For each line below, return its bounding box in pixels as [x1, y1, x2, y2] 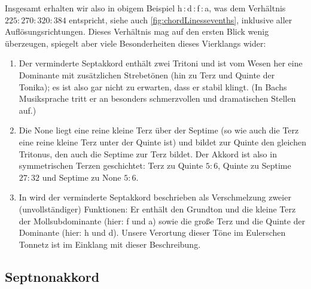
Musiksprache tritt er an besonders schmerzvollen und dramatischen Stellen [19, 92, 296, 105]
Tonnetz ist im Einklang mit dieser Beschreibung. [19, 238, 201, 250]
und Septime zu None [42, 171, 121, 183]
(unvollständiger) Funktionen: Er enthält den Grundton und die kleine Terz [19, 202, 296, 215]
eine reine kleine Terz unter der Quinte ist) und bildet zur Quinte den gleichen [19, 135, 306, 148]
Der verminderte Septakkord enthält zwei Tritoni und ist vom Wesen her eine [19, 57, 303, 69]
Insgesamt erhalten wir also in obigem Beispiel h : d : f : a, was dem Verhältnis [5, 2, 286, 14]
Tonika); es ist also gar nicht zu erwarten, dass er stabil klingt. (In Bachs [19, 80, 287, 93]
